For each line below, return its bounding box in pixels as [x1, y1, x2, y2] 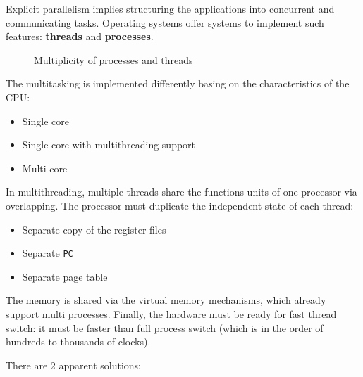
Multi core [22, 160, 68, 175]
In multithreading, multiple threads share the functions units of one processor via [6, 184, 357, 199]
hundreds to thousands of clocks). [6, 334, 151, 349]
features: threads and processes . [6, 29, 154, 44]
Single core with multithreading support [22, 137, 196, 152]
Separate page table [22, 269, 108, 283]
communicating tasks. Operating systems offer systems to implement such [6, 15, 324, 30]
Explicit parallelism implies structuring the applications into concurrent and [6, 1, 335, 15]
